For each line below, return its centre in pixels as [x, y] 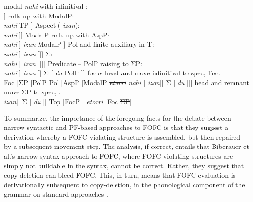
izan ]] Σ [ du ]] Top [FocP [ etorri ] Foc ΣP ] [68, 101]
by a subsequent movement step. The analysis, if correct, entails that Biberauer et [126, 146]
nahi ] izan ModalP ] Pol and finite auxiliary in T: [79, 44]
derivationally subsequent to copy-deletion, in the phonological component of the [125, 184]
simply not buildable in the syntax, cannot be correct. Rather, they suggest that [124, 165]
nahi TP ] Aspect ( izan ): [42, 25]
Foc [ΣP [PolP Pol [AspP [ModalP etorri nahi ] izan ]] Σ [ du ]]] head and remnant [127, 82]
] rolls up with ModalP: [39, 15]
